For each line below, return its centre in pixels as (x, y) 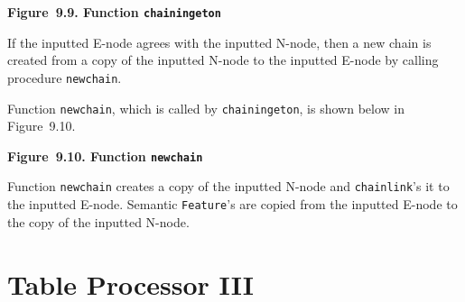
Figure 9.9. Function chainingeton (114, 12)
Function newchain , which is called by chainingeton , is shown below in (206, 108)
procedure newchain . (65, 77)
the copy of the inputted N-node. (98, 221)
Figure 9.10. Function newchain (105, 156)
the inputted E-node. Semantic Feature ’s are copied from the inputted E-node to (232, 204)
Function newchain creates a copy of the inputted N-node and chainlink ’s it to (228, 186)
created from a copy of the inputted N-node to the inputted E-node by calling (223, 60)
